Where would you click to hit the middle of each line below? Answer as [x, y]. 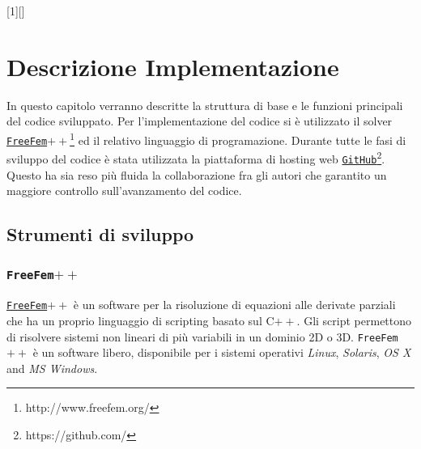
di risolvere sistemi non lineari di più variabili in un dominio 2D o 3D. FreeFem [202, 336]
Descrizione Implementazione [173, 66]
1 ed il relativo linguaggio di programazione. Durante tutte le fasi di [238, 138]
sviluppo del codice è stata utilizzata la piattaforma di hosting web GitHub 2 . [196, 157]
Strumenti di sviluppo [100, 234]
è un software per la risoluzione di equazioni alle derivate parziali [234, 305]
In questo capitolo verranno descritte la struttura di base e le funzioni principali [205, 105]
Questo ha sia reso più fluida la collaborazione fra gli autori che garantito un [197, 174]
